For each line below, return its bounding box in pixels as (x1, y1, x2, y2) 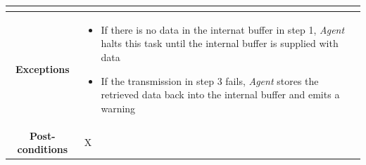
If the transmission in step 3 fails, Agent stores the (101, 73, 319, 88)
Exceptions (15, 61, 70, 76)
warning (101, 100, 136, 115)
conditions (17, 142, 68, 157)
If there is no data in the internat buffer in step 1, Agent (101, 22, 345, 37)
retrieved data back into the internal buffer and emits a (101, 87, 340, 102)
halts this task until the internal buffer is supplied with (101, 36, 339, 51)
